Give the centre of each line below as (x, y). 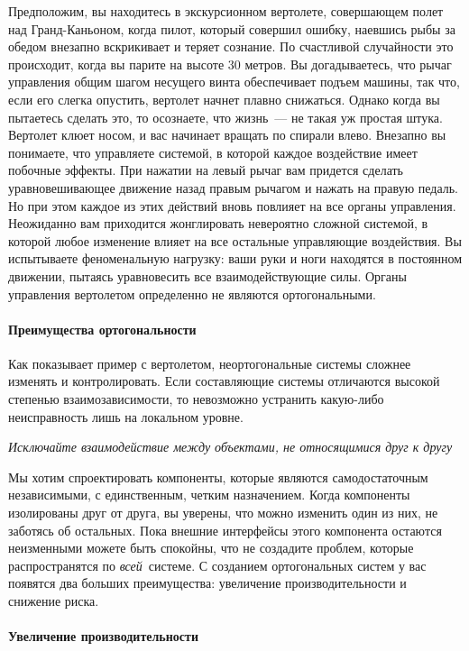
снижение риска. (54, 601)
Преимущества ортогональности (102, 329)
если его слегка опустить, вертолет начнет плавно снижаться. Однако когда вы (224, 99)
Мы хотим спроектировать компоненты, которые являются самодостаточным (218, 477)
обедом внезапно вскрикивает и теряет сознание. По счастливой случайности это (231, 46)
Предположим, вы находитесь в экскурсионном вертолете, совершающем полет (226, 11)
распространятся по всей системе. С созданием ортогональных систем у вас (217, 565)
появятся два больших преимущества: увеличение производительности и (207, 583)
